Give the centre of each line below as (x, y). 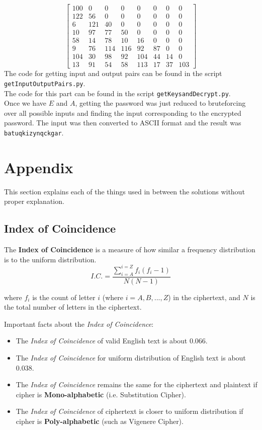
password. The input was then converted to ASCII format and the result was (123, 123)
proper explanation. (34, 201)
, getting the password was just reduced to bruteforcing (160, 103)
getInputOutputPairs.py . (45, 83)
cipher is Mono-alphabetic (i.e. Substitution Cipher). (101, 394)
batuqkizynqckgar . (34, 132)
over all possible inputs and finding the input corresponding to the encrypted (123, 113)
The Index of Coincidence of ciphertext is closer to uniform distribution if (129, 411)
